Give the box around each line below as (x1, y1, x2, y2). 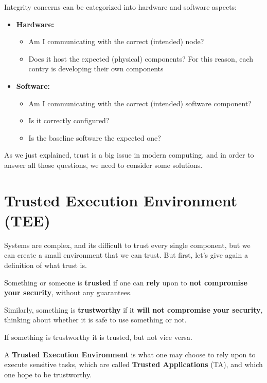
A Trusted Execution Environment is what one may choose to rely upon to (4, 349, 256, 359)
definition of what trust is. (4, 260, 87, 271)
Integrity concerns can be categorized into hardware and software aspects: (4, 2, 237, 12)
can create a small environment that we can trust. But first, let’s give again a (4, 250, 248, 260)
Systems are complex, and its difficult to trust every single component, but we (4, 239, 251, 250)
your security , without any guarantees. (4, 287, 132, 298)
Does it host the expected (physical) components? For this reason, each (28, 53, 254, 64)
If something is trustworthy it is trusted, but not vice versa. (4, 332, 192, 342)
